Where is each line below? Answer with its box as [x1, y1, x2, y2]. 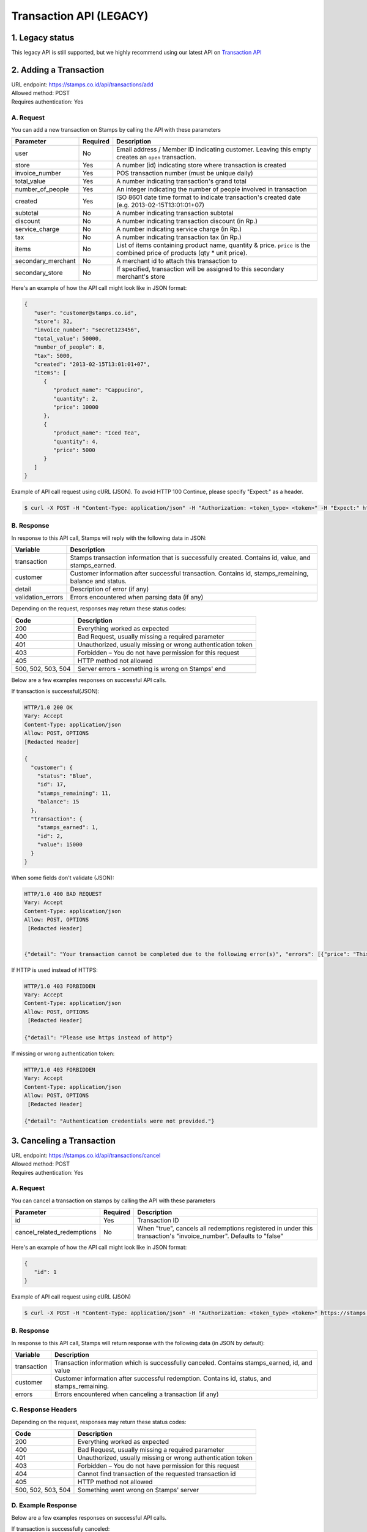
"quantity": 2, [53, 395, 99, 402]
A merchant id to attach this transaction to [116, 257, 238, 265]
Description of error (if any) [70, 585, 149, 594]
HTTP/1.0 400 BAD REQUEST [24, 890, 102, 897]
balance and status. [70, 577, 127, 585]
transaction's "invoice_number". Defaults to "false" [137, 1232, 284, 1240]
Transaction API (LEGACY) [11, 9, 149, 23]
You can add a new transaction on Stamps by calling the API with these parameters [11, 126, 221, 133]
